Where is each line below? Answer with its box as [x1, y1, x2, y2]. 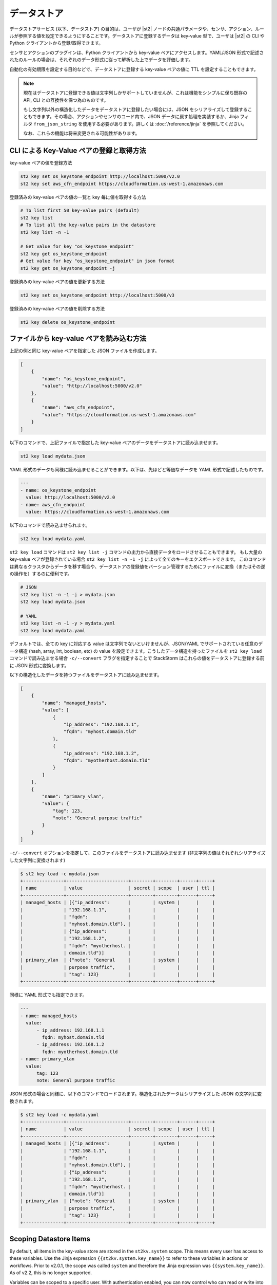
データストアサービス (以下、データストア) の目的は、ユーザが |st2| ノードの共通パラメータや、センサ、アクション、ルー [9, 26, 264, 32]
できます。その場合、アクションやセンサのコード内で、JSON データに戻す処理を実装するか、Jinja [32, 114, 239, 120]
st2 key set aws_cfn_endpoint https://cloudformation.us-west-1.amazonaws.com [20, 180, 223, 187]
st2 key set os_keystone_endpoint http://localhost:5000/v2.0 [20, 174, 180, 179]
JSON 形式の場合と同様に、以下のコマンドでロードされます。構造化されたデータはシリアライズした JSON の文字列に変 [9, 1091, 262, 1097]
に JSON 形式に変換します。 [9, 662, 69, 668]
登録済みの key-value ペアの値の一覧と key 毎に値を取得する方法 [9, 194, 146, 200]
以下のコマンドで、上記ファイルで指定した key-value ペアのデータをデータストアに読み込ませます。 [9, 439, 221, 446]
